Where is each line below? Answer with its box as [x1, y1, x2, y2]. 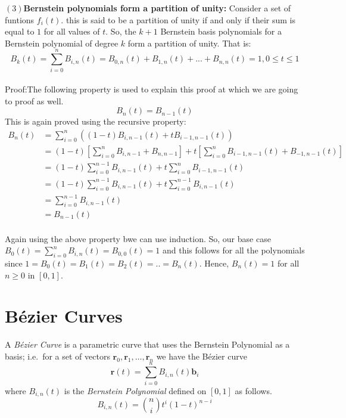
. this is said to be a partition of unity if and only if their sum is [61, 13, 296, 26]
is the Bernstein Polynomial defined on [64, 384, 207, 397]
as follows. [235, 384, 272, 397]
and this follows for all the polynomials [162, 244, 305, 256]
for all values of [43, 25, 100, 38]
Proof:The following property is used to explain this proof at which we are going [5, 83, 298, 95]
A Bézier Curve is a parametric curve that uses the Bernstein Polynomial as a [5, 338, 290, 351]
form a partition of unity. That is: [127, 36, 251, 49]
